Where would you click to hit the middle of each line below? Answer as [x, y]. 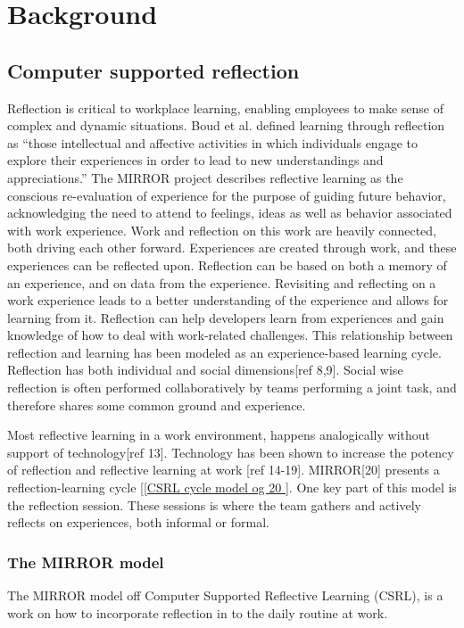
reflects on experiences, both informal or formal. [138, 522]
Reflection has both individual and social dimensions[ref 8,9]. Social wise [205, 370]
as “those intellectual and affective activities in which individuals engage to [212, 142]
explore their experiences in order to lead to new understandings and [195, 160]
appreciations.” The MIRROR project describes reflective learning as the [205, 177]
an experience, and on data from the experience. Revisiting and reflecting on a [222, 282]
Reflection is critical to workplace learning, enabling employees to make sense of [226, 107]
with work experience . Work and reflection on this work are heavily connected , [222, 230]
